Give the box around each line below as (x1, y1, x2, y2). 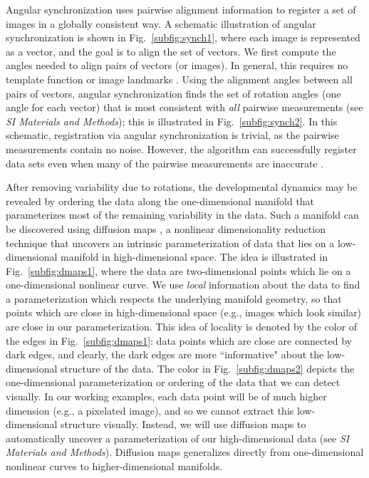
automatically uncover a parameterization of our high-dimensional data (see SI (6, 430, 350, 445)
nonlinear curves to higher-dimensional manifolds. (6, 459, 223, 473)
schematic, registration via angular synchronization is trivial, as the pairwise (6, 128, 339, 142)
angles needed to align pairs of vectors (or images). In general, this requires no (6, 58, 348, 73)
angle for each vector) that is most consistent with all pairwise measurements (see (6, 100, 363, 115)
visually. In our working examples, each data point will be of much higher (6, 389, 327, 404)
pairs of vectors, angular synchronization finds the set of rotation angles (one (6, 85, 341, 100)
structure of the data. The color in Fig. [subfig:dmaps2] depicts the (61, 360, 355, 375)
